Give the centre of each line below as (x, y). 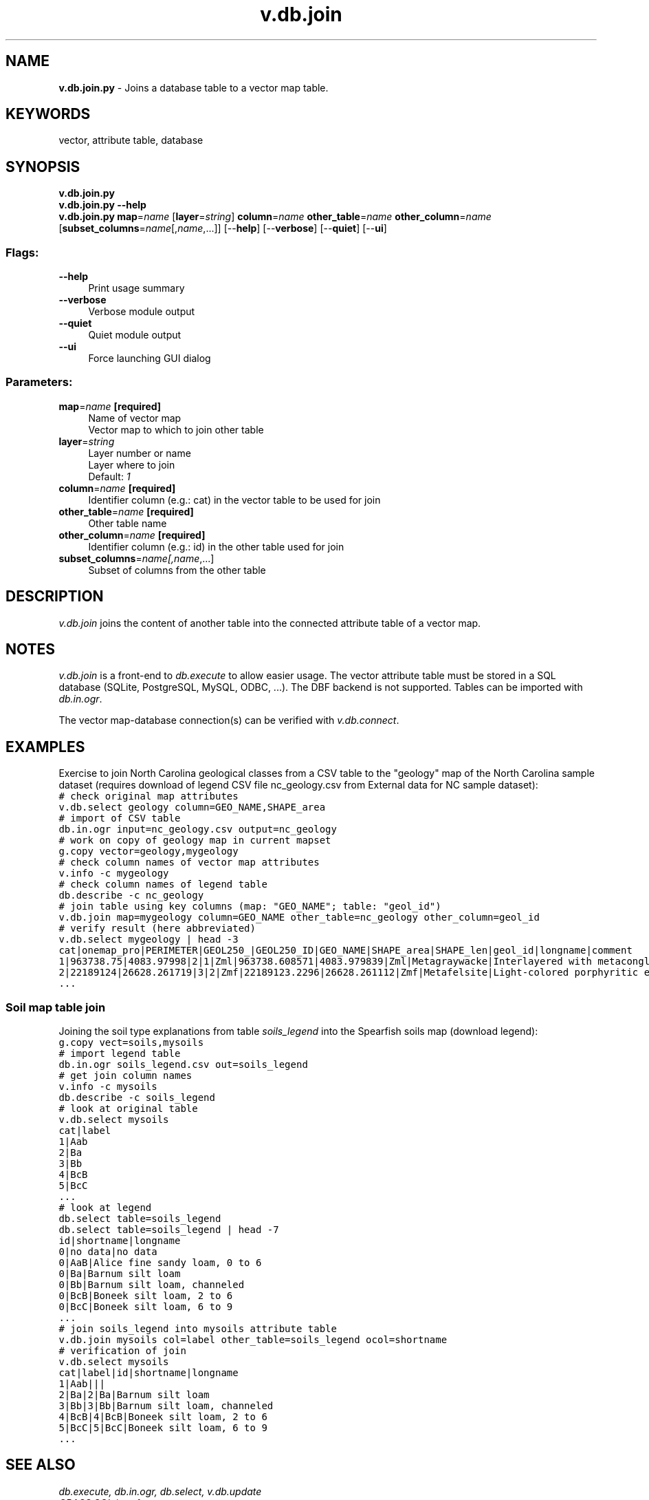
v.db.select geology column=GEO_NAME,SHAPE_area (192, 807)
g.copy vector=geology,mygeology (148, 851)
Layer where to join (132, 464)
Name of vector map (135, 418)
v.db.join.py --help (102, 205)
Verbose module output (142, 312)
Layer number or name (140, 453)
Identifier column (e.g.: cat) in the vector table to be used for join (234, 500)
